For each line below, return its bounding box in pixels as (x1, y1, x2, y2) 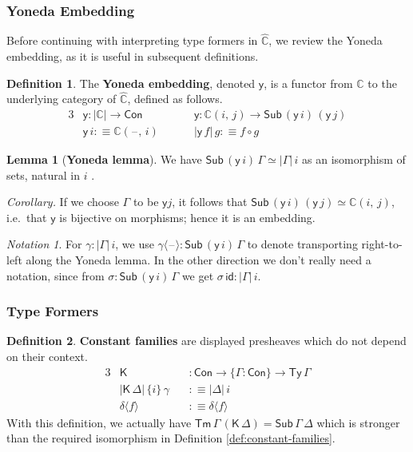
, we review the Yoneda (268, 32, 383, 49)
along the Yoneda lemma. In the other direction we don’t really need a (26, 252, 371, 268)
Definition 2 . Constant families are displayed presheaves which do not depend (6, 332, 407, 349)
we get (181, 267, 214, 283)
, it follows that (172, 193, 248, 210)
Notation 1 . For (6, 236, 82, 252)
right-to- (361, 236, 403, 252)
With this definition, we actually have (6, 414, 192, 430)
